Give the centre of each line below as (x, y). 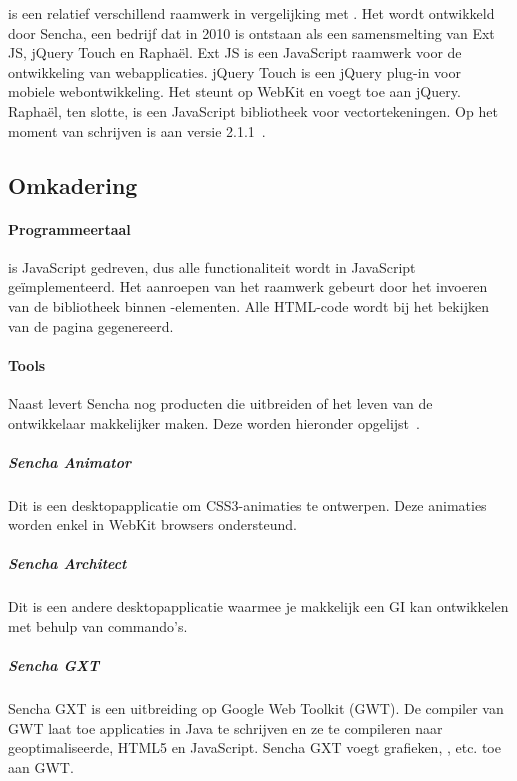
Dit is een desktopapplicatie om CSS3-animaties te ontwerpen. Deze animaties (247, 504)
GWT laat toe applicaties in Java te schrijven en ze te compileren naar (225, 727)
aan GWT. (41, 766)
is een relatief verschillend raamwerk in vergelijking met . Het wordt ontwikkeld (251, 13)
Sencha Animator (70, 461)
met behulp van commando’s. (98, 626)
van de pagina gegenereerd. (91, 325)
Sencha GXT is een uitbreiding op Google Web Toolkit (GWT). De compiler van (256, 708)
